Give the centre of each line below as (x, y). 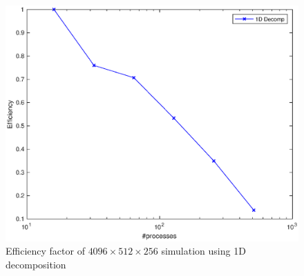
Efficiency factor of (45, 251)
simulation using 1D (203, 251)
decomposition (36, 264)
